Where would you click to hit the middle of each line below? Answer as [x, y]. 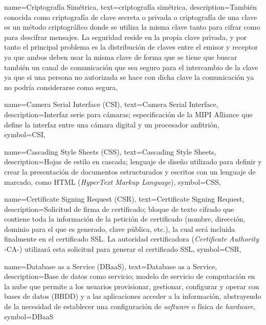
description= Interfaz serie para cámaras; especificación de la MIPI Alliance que [128, 114]
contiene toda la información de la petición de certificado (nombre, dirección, [125, 219]
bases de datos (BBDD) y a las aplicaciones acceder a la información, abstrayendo [133, 296]
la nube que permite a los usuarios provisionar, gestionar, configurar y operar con [132, 286]
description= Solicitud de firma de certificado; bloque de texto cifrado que [119, 209]
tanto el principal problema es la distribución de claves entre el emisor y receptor [131, 47]
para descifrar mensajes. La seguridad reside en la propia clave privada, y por [126, 37]
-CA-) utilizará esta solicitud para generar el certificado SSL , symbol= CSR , [123, 249]
